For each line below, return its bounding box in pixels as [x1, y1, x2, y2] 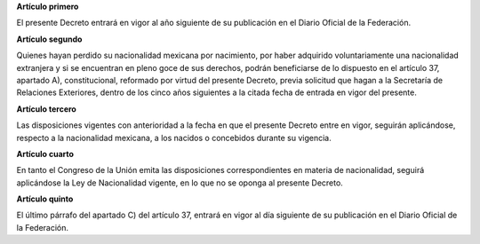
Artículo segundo [16, 34, 83, 44]
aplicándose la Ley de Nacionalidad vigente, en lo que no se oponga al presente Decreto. [16, 177, 344, 188]
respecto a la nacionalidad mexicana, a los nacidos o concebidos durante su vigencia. [16, 132, 332, 143]
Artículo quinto [16, 193, 74, 204]
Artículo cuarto [16, 148, 75, 159]
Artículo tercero [16, 103, 77, 114]
